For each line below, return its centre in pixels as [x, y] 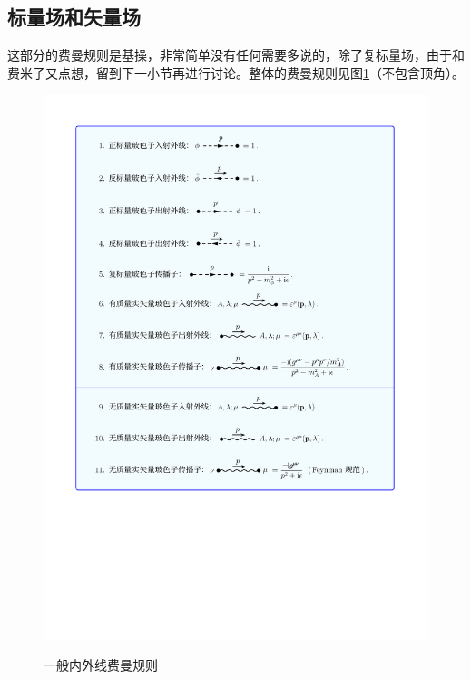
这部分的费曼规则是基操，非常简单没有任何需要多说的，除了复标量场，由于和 [236, 55]
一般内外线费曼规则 [101, 664]
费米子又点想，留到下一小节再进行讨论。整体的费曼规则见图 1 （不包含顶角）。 [236, 72]
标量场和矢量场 [74, 17]
